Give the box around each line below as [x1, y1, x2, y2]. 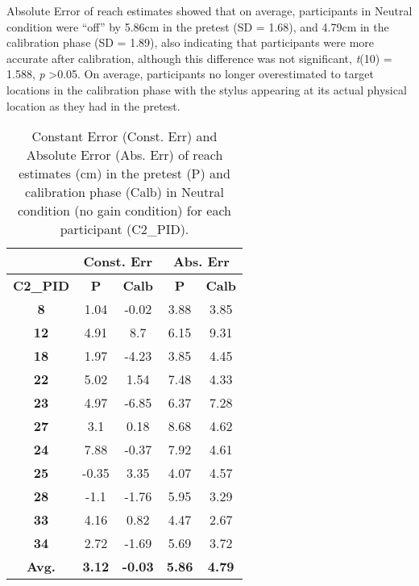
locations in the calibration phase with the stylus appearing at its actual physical [6, 81, 407, 98]
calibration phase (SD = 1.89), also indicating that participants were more [6, 34, 374, 51]
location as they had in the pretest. [6, 97, 180, 114]
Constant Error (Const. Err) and [31, 127, 218, 146]
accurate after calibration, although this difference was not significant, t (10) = [6, 49, 392, 66]
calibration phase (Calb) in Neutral [25, 182, 224, 202]
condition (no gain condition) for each [18, 201, 231, 220]
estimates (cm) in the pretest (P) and [19, 164, 230, 183]
